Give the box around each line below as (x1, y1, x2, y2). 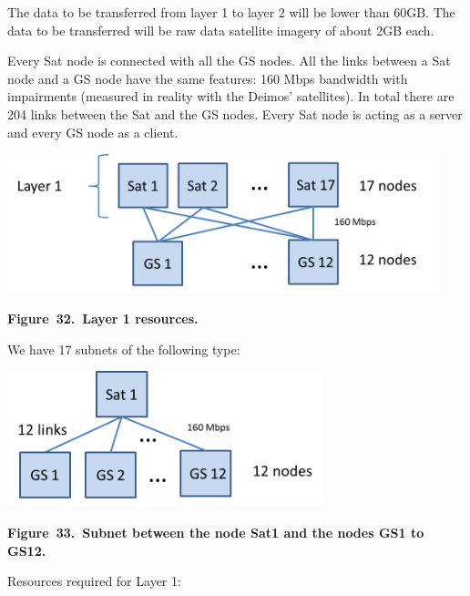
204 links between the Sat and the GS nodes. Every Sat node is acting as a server (7, 104, 463, 123)
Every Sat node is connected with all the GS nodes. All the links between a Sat (7, 51, 451, 70)
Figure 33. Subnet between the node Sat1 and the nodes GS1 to (7, 522, 424, 541)
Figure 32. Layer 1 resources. (7, 308, 199, 327)
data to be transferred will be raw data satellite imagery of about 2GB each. (7, 20, 434, 39)
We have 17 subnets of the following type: (7, 339, 240, 358)
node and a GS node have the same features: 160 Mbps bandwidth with (7, 68, 408, 87)
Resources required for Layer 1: (7, 571, 181, 591)
